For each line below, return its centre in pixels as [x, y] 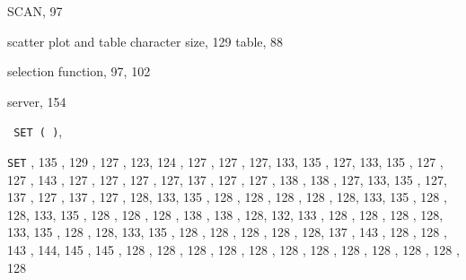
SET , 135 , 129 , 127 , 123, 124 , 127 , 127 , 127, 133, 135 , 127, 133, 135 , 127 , [225, 162]
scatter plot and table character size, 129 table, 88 [145, 41]
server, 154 [37, 101]
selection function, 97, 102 [79, 71]
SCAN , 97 [35, 11]
